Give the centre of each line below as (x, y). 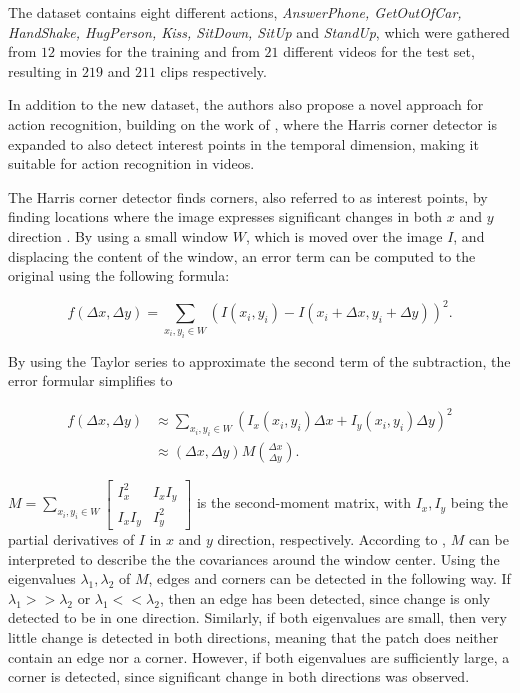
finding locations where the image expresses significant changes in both (225, 216)
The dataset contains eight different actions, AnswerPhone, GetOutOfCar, (235, 12)
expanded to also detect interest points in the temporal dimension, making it (243, 143)
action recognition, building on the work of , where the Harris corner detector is (252, 123)
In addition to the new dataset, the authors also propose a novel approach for (246, 104)
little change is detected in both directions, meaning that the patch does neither (253, 636)
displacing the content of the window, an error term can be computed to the (242, 255)
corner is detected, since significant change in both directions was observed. (239, 676)
